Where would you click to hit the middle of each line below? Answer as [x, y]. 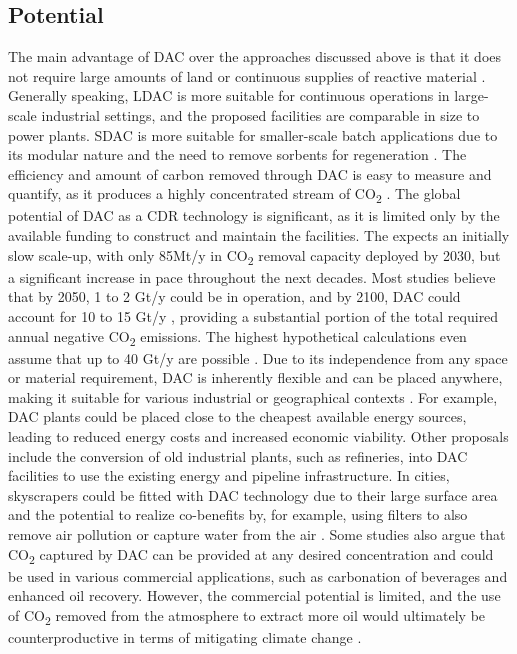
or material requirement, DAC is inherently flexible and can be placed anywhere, [255, 377]
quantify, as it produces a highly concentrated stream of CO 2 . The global [234, 195]
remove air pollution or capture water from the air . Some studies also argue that [257, 534]
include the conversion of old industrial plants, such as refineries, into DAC [238, 455]
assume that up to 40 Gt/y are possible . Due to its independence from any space [258, 357]
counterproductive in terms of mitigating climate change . [185, 637]
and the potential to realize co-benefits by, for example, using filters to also [238, 514]
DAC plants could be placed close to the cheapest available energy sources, [237, 416]
